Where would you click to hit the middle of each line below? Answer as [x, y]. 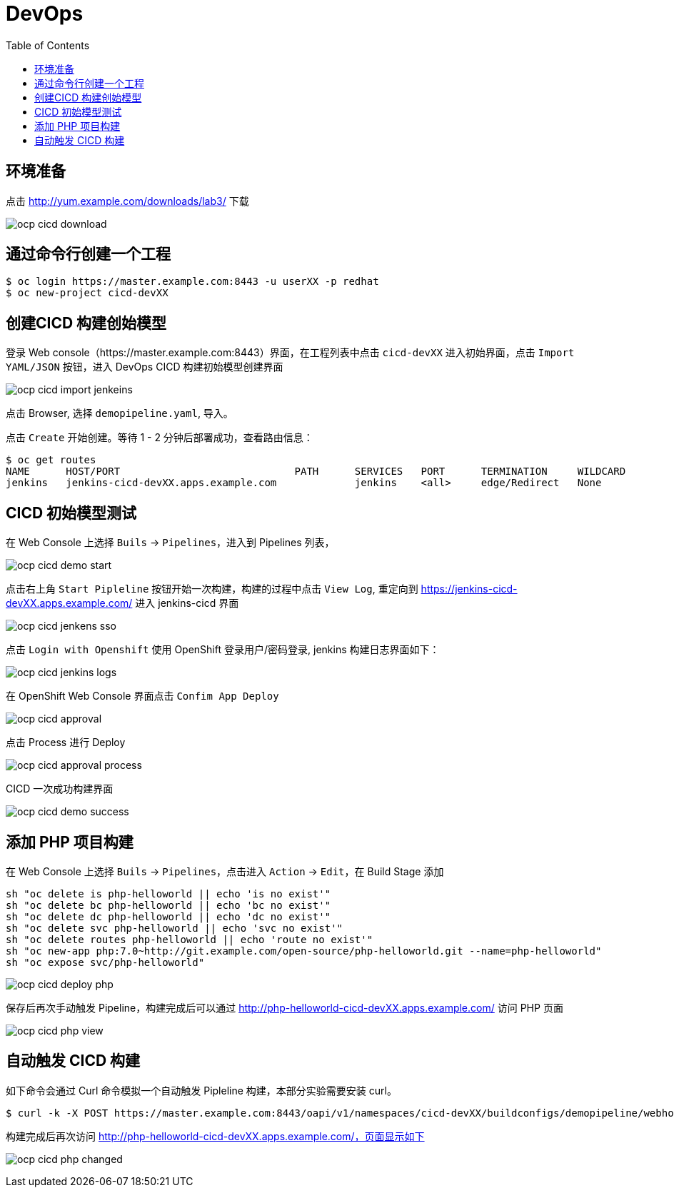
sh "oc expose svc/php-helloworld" [105, 962]
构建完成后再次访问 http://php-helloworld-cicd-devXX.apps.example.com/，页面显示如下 [215, 1136]
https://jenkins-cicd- [469, 589]
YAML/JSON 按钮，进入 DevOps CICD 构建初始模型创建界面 [145, 367]
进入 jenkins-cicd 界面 [187, 603]
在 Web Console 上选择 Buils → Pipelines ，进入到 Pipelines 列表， [170, 543]
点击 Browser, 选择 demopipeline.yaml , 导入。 [120, 413]
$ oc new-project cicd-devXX [87, 293]
